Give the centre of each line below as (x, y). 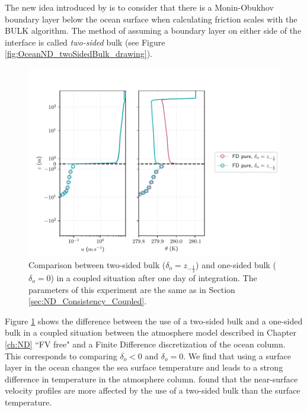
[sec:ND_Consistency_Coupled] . (88, 301)
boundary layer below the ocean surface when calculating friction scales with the (151, 19)
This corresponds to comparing (61, 355)
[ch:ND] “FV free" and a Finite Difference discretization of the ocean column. (145, 344)
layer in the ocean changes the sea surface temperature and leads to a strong (144, 367)
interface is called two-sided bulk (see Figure (85, 42)
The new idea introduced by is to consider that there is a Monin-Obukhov (139, 7)
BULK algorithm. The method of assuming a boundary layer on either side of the (153, 30)
